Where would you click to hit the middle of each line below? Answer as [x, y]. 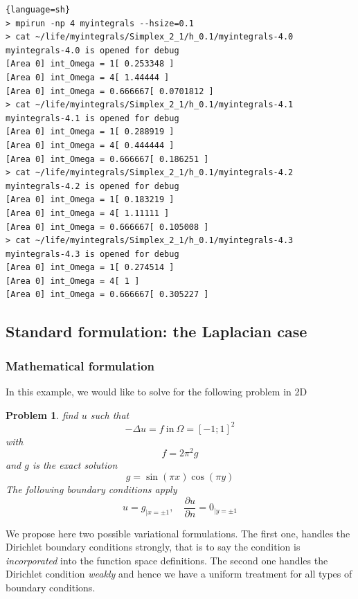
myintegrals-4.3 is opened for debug [92, 254]
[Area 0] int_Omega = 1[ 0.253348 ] [90, 64]
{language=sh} [38, 10]
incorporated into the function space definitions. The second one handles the [167, 560]
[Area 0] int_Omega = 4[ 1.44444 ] [88, 77]
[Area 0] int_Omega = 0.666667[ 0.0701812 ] [110, 91]
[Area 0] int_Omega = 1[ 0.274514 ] [90, 268]
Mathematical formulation [80, 365]
